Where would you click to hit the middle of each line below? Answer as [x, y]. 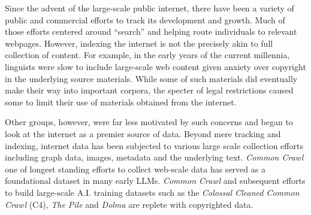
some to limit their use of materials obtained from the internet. [121, 102]
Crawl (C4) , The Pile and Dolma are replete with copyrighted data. [129, 204]
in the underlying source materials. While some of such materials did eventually [151, 78]
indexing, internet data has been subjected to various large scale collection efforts [154, 145]
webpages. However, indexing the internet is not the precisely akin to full [139, 43]
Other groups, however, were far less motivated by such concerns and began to [149, 122]
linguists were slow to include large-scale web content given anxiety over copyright [155, 66]
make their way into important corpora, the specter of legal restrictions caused [149, 90]
